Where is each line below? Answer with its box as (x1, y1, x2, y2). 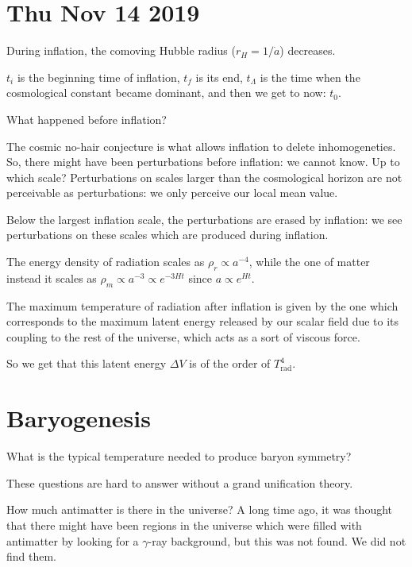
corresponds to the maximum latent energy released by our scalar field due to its (6, 313, 399, 330)
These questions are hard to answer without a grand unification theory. (6, 474, 353, 491)
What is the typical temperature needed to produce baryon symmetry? (6, 448, 352, 465)
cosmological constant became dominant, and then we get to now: (6, 84, 326, 101)
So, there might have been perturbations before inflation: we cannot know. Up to (6, 153, 400, 170)
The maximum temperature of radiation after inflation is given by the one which (6, 297, 399, 314)
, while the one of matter (248, 253, 370, 270)
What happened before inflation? (6, 110, 167, 127)
